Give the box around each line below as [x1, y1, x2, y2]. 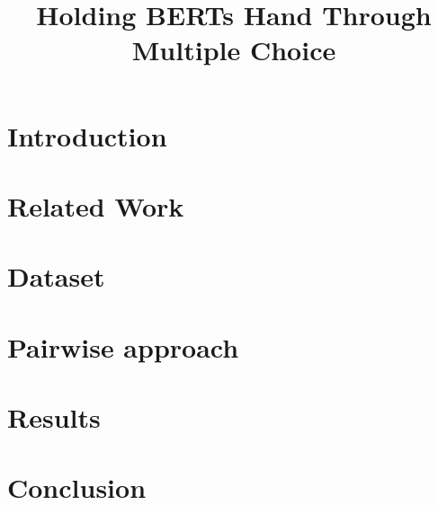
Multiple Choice [131, 31, 336, 68]
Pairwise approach [7, 328, 239, 365]
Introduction [7, 117, 167, 154]
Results [7, 399, 101, 436]
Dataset [7, 258, 105, 295]
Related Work [7, 187, 184, 224]
